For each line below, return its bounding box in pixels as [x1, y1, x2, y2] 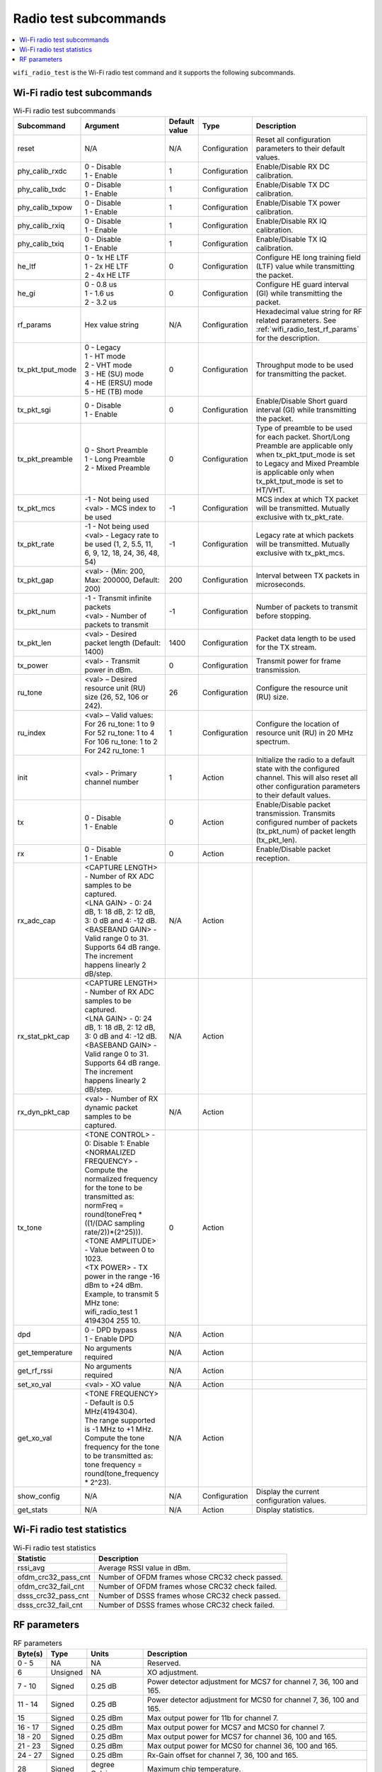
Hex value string [84, 320, 139, 330]
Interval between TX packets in [255, 571, 360, 581]
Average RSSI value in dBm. [98, 1563, 191, 1573]
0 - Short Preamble [84, 445, 149, 455]
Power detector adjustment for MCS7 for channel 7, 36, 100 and [147, 1676, 359, 1686]
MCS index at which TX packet [255, 495, 359, 504]
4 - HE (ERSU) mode [84, 378, 154, 388]
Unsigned [50, 1667, 83, 1677]
